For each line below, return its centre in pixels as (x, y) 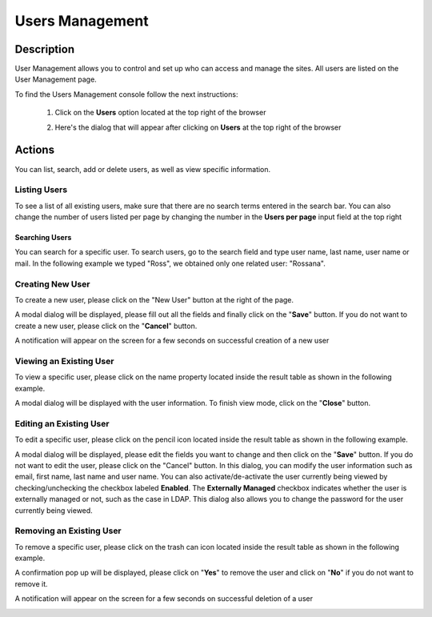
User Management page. (56, 79)
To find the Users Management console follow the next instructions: (126, 94)
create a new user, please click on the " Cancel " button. (106, 326)
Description (45, 49)
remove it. (31, 583)
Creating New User (52, 284)
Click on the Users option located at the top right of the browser (160, 113)
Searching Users (43, 238)
